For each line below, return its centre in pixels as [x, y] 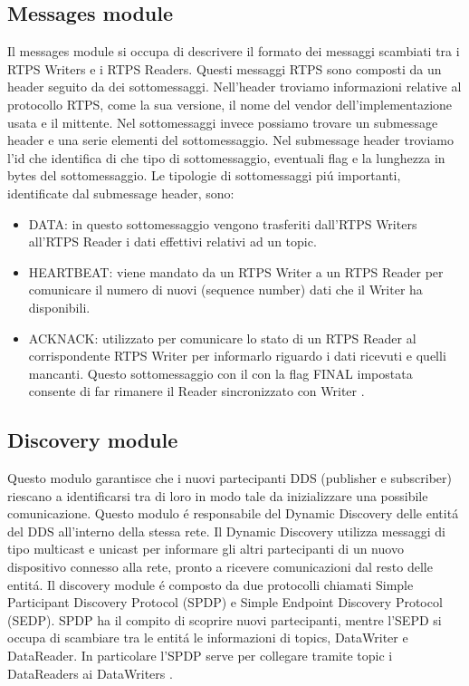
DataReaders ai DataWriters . [90, 673]
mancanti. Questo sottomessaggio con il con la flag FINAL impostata [220, 373]
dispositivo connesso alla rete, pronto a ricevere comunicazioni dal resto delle [220, 567]
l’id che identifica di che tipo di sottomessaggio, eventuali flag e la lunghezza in [226, 157]
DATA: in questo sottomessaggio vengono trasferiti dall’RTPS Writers [223, 223]
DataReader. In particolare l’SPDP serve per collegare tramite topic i [200, 656]
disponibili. [59, 307]
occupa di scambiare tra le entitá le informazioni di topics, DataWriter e [208, 638]
